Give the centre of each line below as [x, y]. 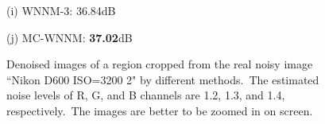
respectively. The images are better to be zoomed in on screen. [160, 110]
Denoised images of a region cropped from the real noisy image [160, 64]
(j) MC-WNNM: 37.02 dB [70, 37]
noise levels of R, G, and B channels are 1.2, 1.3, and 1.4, [146, 95]
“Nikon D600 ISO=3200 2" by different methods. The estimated [163, 79]
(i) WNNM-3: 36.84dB [61, 10]
